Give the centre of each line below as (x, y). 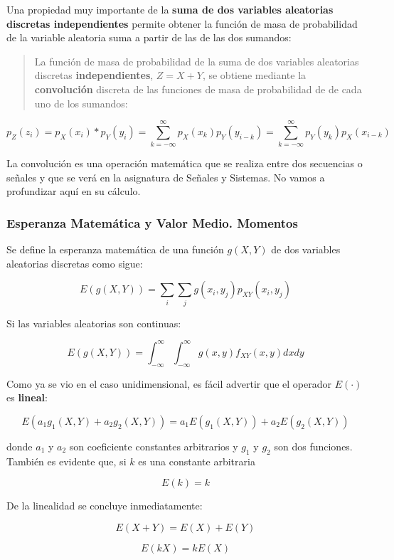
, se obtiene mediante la (254, 75)
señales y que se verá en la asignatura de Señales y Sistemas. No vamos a (166, 177)
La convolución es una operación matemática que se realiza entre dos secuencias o (185, 163)
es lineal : (27, 397)
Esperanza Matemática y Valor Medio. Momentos (152, 222)
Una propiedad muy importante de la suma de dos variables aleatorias (170, 9)
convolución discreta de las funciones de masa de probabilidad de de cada (198, 89)
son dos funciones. (313, 446)
